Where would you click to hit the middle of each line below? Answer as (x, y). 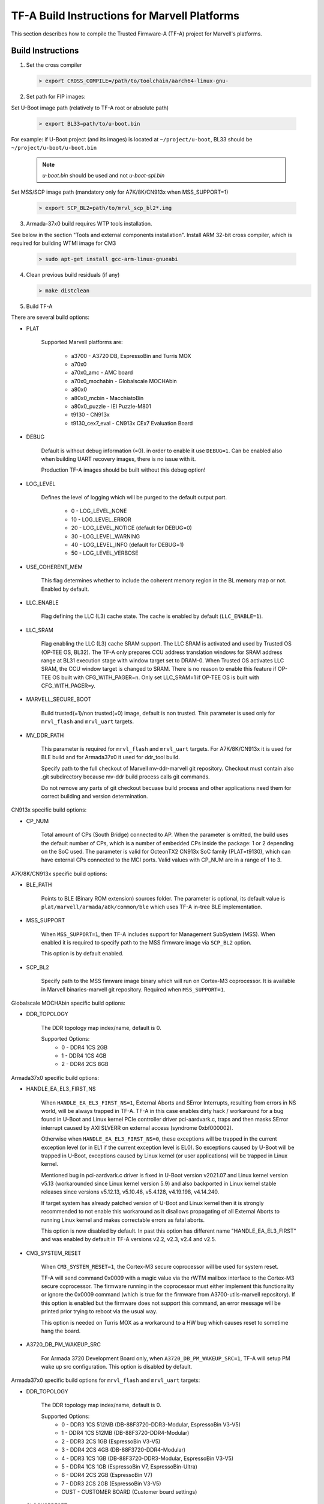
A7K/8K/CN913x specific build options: (59, 874)
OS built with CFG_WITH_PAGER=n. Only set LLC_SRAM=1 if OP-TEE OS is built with (156, 677)
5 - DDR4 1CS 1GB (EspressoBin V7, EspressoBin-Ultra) (130, 1467)
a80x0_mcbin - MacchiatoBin (107, 398)
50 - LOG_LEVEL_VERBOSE (105, 553)
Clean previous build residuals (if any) (73, 275)
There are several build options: (50, 317)
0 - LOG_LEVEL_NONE (99, 511)
